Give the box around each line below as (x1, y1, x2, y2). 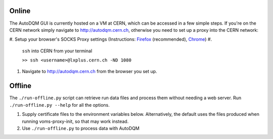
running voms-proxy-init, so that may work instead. (22, 118, 129, 124)
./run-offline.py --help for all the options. (9, 102, 110, 108)
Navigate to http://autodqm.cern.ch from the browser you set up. (22, 68, 157, 75)
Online (9, 7, 31, 15)
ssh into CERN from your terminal (22, 48, 93, 54)
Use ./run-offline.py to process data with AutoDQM (22, 125, 140, 131)
